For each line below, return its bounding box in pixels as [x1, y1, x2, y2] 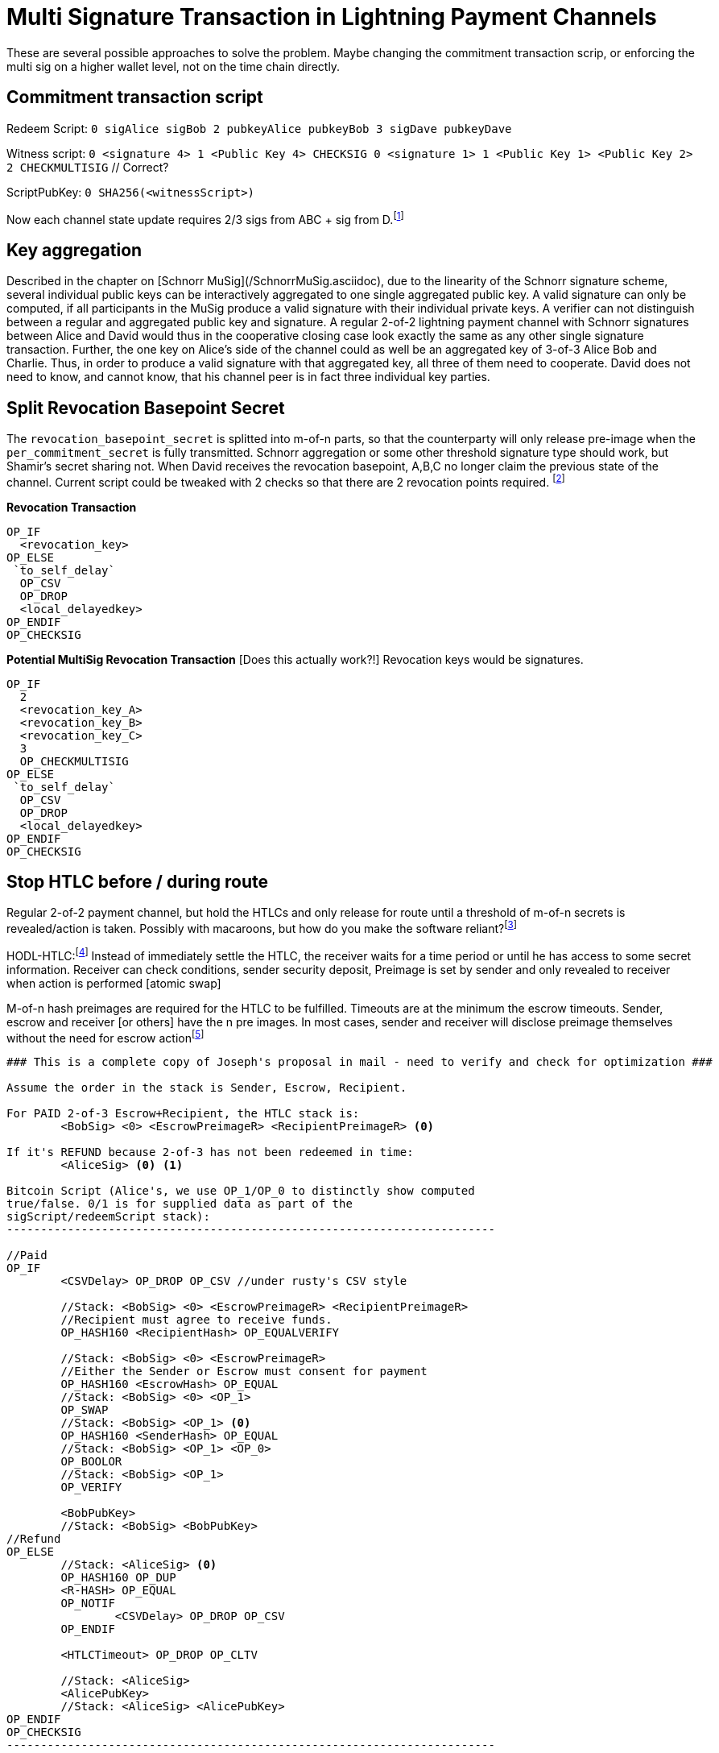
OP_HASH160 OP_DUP [60, 1571, 176, 1585]
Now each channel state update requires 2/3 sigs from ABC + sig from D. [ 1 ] [6, 209, 404, 226]
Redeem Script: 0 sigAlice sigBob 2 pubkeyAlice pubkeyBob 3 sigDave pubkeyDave [6, 121, 512, 135]
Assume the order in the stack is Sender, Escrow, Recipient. [6, 1081, 407, 1095]
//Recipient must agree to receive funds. [60, 1313, 333, 1327]
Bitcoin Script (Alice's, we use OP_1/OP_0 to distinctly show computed [6, 1184, 475, 1198]
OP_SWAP [60, 1403, 109, 1417]
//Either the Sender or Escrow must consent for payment [60, 1365, 428, 1378]
